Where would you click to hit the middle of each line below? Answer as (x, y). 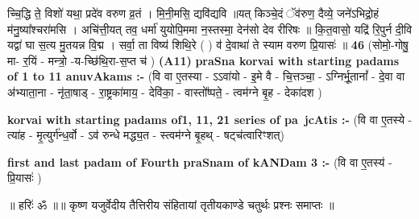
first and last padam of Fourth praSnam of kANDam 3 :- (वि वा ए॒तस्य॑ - (200, 161)
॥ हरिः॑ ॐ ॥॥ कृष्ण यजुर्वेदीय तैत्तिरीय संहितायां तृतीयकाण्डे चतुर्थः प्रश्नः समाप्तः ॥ (171, 204)
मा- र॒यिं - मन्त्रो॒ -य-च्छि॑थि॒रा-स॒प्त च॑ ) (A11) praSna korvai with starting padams (203, 60)
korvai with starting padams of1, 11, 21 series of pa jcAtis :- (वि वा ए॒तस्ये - (210, 119)
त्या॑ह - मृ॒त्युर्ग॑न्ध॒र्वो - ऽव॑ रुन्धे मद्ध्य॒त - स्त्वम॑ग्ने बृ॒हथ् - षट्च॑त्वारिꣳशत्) (146, 135)
